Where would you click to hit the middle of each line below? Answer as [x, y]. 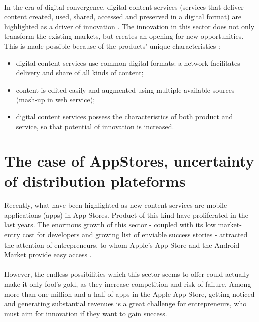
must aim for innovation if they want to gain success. [86, 313]
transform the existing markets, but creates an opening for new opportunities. [124, 36]
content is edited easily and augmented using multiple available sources [125, 89]
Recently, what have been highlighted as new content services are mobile [116, 205]
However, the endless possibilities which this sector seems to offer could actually [127, 274]
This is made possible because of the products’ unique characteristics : [112, 46]
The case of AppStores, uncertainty [129, 161]
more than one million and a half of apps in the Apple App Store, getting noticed [129, 294]
